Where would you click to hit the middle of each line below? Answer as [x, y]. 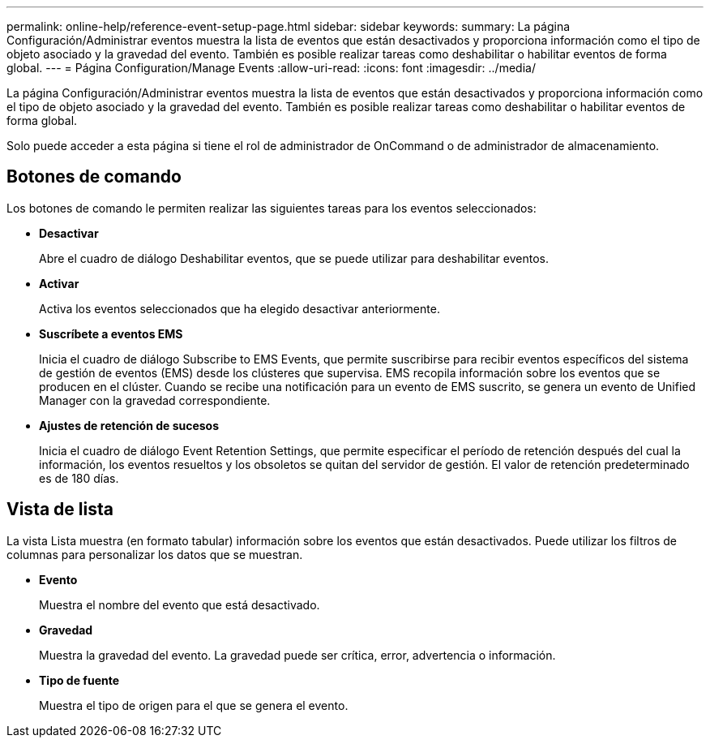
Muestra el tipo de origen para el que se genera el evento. [194, 705]
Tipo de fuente [79, 680]
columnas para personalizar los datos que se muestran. [155, 554]
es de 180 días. [79, 478]
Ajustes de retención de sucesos [129, 425]
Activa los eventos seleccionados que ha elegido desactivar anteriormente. [240, 308]
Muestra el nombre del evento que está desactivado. [180, 604]
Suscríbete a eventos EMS [111, 333]
